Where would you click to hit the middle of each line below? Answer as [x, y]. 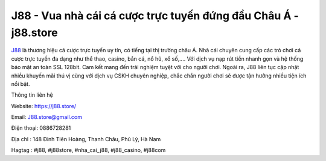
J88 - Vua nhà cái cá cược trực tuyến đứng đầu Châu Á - [155, 16]
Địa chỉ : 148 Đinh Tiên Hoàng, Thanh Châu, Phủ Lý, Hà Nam [86, 139]
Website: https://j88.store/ [44, 106]
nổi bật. [21, 84]
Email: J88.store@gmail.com [47, 117]
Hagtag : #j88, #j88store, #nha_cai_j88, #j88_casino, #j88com [88, 150]
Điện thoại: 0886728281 [41, 128]
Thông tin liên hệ [32, 95]
